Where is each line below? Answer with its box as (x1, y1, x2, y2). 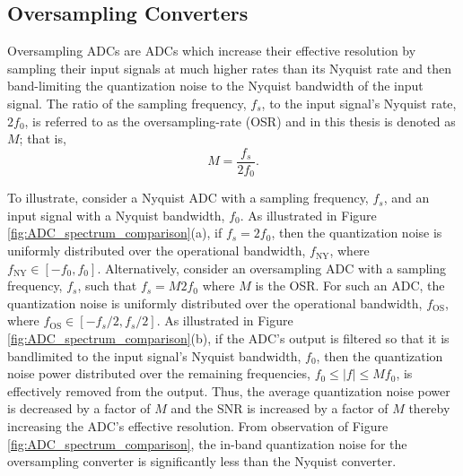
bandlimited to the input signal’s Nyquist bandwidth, (7, 346, 301, 365)
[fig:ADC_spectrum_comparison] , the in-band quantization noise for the (7, 434, 407, 453)
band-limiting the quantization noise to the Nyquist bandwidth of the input (7, 76, 424, 95)
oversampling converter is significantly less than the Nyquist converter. (7, 452, 397, 471)
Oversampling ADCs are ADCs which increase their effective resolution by (7, 41, 416, 60)
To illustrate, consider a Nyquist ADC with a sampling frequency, (7, 188, 369, 207)
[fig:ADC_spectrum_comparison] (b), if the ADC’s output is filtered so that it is (7, 329, 450, 348)
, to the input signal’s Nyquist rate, (261, 93, 457, 112)
